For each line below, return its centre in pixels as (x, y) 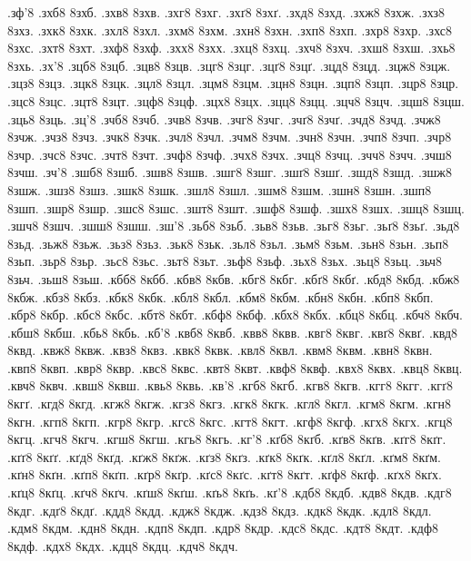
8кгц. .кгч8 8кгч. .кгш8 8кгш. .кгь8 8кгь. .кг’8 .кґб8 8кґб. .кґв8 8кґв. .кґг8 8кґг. (227, 439)
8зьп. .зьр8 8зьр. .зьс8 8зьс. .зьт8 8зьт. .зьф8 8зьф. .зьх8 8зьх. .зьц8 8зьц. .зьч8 (225, 261)
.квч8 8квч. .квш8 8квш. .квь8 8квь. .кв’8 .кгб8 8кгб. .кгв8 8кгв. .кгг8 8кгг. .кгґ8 (230, 385)
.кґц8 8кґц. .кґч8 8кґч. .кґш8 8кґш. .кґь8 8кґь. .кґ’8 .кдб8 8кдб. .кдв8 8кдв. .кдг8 (230, 492)
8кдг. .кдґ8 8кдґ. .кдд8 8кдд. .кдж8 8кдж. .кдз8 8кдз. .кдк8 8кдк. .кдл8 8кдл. (220, 510)
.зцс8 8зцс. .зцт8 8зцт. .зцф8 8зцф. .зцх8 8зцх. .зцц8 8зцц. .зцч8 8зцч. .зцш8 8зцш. (236, 100)
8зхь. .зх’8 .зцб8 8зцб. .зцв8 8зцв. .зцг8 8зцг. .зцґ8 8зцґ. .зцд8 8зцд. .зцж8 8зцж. (229, 65)
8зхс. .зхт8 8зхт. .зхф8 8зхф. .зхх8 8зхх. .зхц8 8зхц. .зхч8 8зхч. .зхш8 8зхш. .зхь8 (231, 48)
